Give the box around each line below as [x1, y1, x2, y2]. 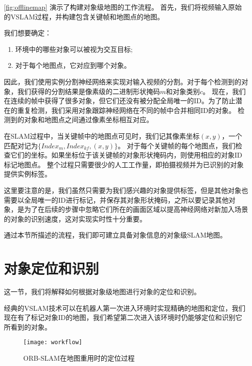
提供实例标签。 [4, 169, 51, 179]
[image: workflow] [23, 339, 82, 346]
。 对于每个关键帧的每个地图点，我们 [117, 140, 236, 150]
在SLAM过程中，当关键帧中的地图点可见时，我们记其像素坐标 [4, 130, 200, 141]
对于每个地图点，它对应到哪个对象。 [15, 60, 131, 70]
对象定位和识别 [4, 258, 99, 278]
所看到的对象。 [4, 321, 51, 332]
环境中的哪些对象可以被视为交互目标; [15, 44, 133, 54]
